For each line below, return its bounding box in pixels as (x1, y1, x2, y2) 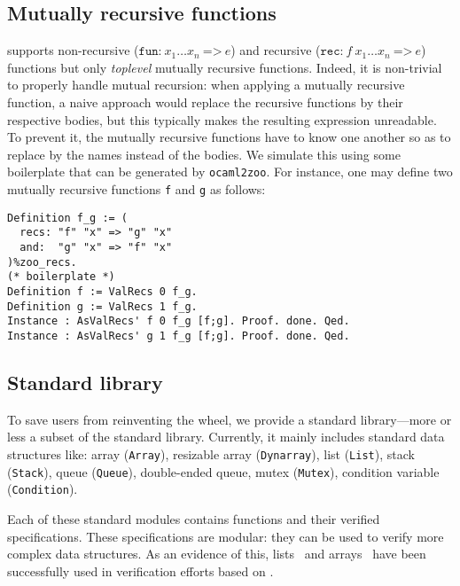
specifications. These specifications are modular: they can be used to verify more (7, 527, 444, 545)
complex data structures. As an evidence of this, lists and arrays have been (7, 544, 426, 563)
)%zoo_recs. (7, 255, 77, 269)
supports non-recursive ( (7, 41, 139, 59)
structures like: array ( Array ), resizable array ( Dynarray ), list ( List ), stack (7, 444, 415, 463)
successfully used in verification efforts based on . (7, 561, 274, 580)
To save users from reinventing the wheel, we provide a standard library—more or (7, 410, 452, 428)
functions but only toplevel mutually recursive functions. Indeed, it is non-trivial (7, 58, 442, 76)
